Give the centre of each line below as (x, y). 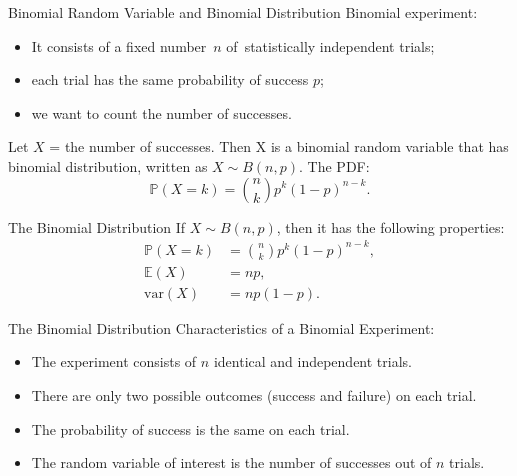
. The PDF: (334, 165)
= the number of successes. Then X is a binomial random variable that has (279, 146)
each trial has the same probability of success (170, 79)
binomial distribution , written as (108, 165)
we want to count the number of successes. (161, 112)
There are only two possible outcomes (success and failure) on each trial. (254, 394)
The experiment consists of (114, 361)
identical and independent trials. (312, 361)
